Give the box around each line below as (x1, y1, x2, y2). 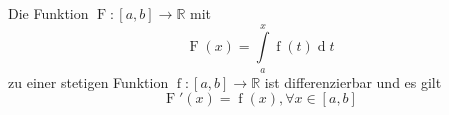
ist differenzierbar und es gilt (264, 71, 442, 92)
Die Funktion (8, 3, 89, 23)
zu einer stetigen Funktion (8, 71, 169, 92)
